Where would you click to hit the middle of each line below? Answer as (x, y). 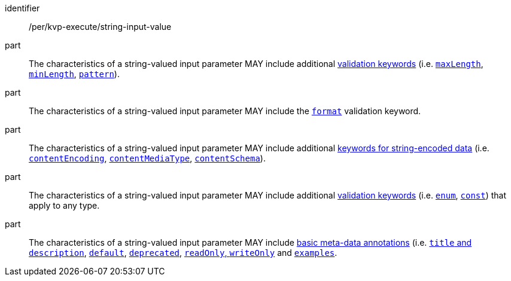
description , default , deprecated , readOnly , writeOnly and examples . (183, 253)
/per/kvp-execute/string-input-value (100, 27)
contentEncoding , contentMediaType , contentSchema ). (147, 158)
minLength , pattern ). (74, 74)
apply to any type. (64, 205)
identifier (22, 8)
